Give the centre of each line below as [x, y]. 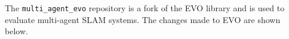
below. [16, 31]
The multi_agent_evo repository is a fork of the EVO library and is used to [145, 8]
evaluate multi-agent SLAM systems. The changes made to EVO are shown [143, 19]
